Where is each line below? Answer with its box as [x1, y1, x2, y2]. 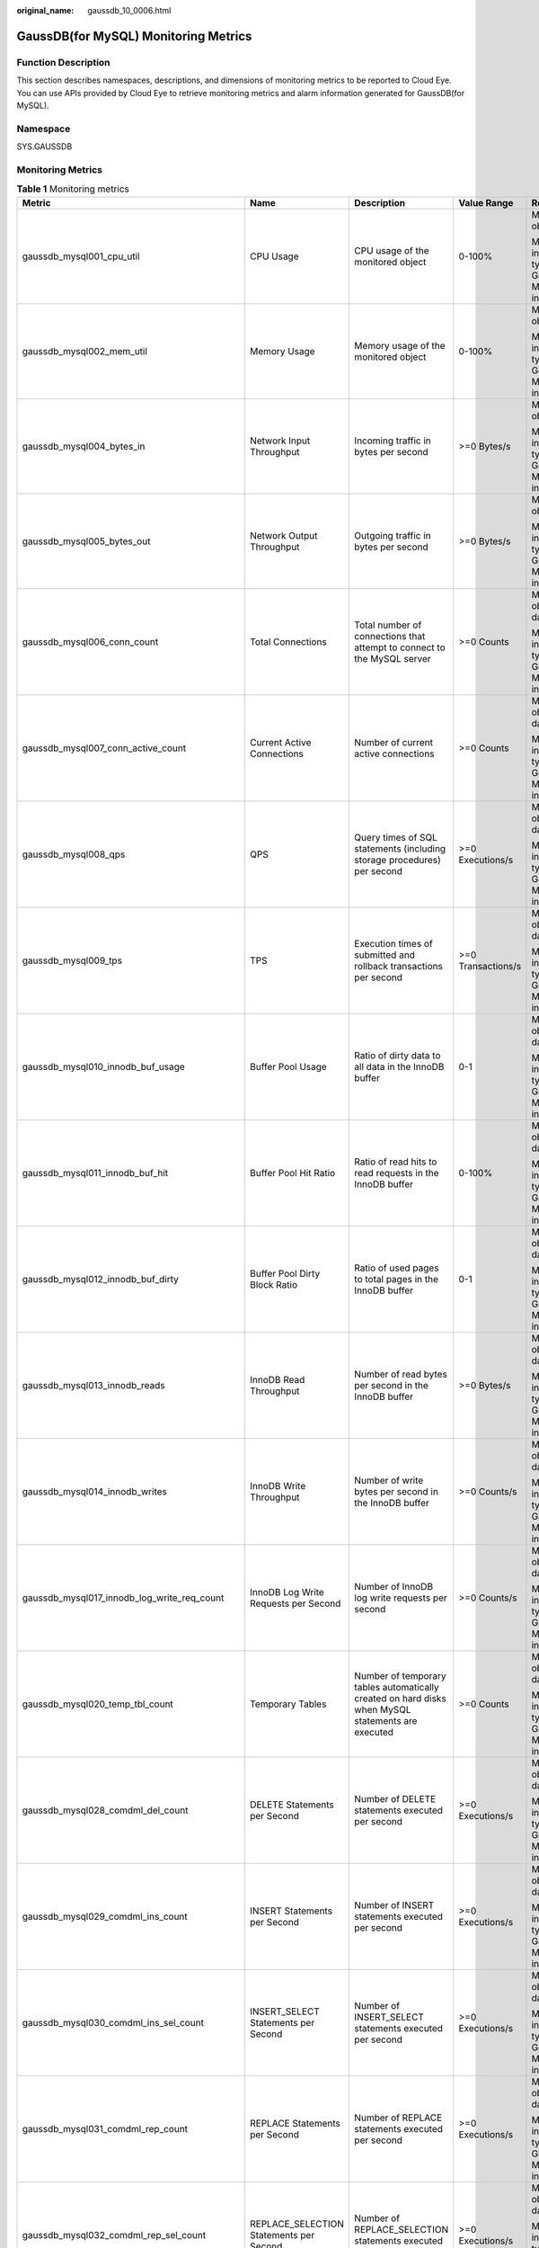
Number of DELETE [354, 1792, 437, 1805]
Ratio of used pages [354, 1262, 439, 1274]
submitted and [354, 949, 415, 961]
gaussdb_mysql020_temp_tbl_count [22, 1698, 174, 1710]
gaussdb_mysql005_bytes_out [22, 535, 151, 548]
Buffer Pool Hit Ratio [250, 1166, 336, 1179]
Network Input [250, 434, 311, 447]
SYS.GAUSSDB [16, 141, 73, 152]
